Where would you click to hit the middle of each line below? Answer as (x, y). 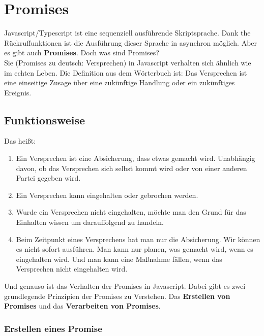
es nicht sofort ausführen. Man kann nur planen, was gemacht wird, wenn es (135, 249)
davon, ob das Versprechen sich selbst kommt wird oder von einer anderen (131, 168)
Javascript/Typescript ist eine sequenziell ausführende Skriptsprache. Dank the (127, 33)
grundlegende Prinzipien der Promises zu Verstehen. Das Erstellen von (117, 296)
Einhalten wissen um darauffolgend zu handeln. (90, 222)
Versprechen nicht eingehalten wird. (72, 269)
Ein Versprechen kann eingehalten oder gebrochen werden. (107, 195)
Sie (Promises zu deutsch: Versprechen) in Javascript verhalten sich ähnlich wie (128, 62)
